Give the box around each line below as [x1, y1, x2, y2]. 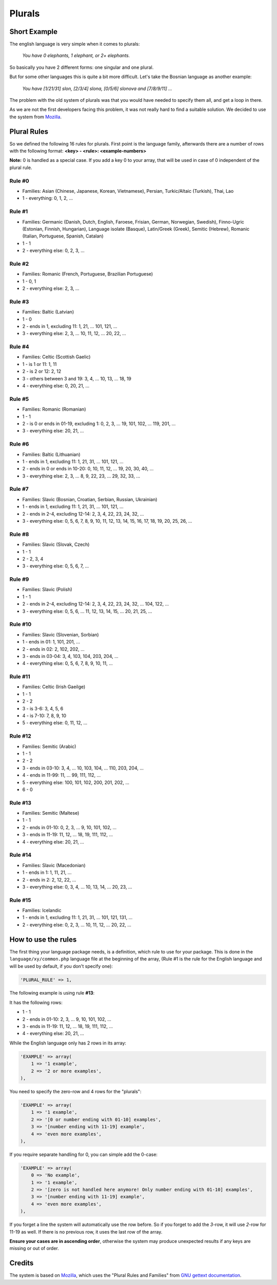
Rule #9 [9, 576, 29, 583]
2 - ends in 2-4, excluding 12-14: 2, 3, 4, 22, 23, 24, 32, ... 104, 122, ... [22, 601, 169, 607]
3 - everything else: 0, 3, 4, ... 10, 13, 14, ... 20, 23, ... [22, 884, 132, 890]
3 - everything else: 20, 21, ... [22, 428, 84, 434]
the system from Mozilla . [9, 114, 62, 120]
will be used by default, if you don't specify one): [9, 963, 113, 969]
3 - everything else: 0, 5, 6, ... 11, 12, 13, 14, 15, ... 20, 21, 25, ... [22, 608, 152, 614]
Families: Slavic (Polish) [22, 586, 72, 593]
